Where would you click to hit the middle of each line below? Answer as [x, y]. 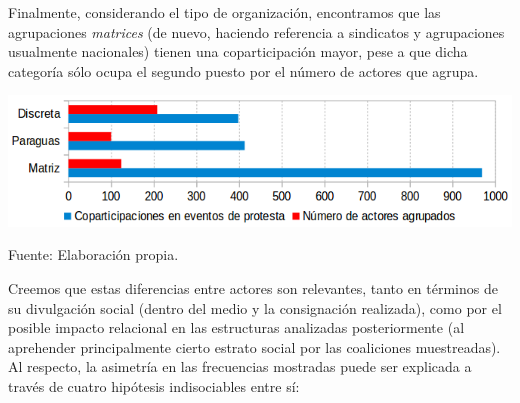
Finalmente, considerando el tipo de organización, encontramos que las [224, 12]
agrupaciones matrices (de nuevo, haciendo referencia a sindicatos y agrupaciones [256, 31]
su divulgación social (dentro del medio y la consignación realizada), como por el [255, 307]
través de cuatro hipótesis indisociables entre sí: [154, 386]
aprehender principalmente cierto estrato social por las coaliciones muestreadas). [254, 346]
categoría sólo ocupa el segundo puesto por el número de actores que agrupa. [243, 70]
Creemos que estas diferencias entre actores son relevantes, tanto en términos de [253, 288]
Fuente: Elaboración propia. [93, 254]
